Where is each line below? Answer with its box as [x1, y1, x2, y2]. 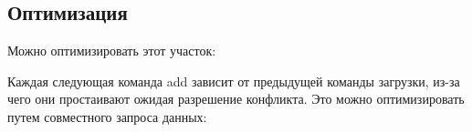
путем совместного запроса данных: [7, 107, 207, 126]
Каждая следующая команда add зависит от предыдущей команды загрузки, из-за [7, 71, 460, 90]
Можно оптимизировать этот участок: [7, 41, 216, 60]
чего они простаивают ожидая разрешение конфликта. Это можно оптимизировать [7, 89, 465, 108]
